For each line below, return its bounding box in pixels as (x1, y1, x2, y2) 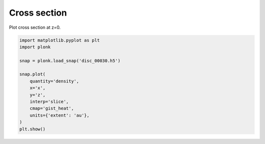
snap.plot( (19, 71, 46, 77)
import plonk (19, 44, 51, 50)
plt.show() (19, 126, 46, 132)
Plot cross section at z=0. (9, 24, 61, 30)
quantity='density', (29, 78, 79, 84)
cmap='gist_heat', (29, 105, 74, 111)
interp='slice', (29, 99, 69, 104)
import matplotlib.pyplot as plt (19, 37, 100, 43)
